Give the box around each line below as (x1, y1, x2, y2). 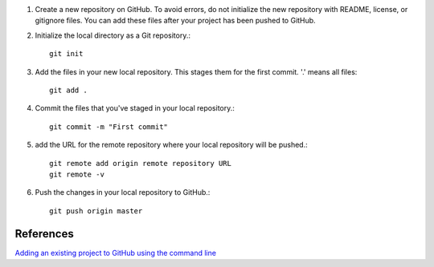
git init (49, 49, 84, 59)
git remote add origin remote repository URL (49, 159, 232, 168)
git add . (49, 85, 88, 95)
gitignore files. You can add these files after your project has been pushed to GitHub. (35, 16, 317, 26)
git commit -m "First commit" (49, 122, 169, 131)
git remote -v (49, 169, 104, 179)
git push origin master (49, 206, 143, 216)
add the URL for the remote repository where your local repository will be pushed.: (35, 140, 309, 150)
